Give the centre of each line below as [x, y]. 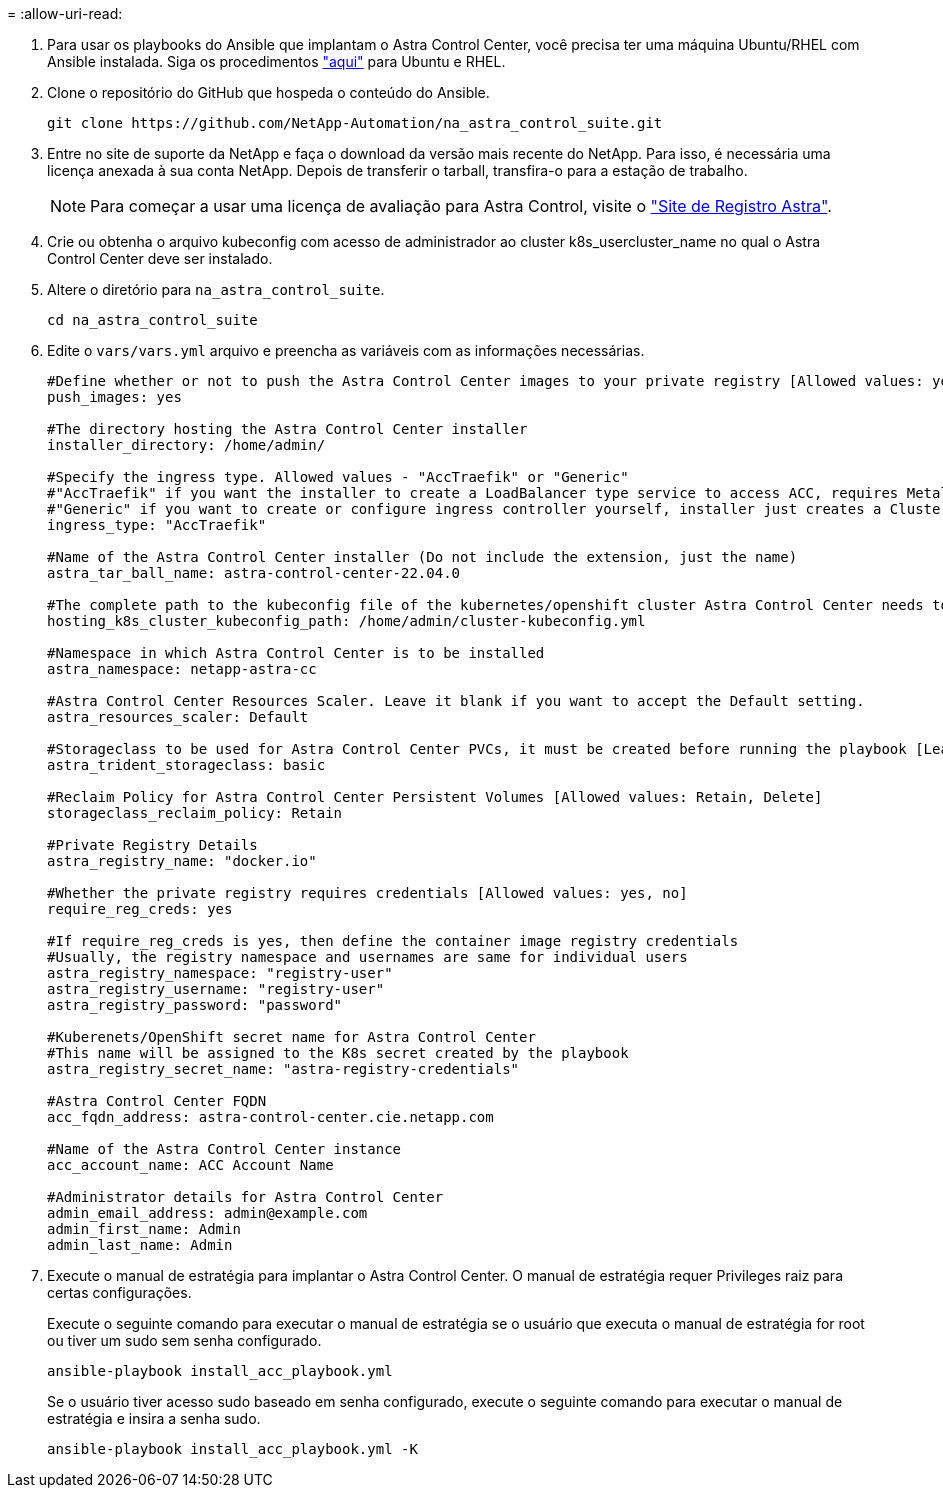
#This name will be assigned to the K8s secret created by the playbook [338, 1053]
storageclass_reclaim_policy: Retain [195, 813]
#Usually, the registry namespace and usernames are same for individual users [367, 957]
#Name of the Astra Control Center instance [224, 1149]
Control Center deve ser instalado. [160, 258]
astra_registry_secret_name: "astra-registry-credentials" [283, 1069]
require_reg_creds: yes [140, 909]
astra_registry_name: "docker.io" [182, 861]
